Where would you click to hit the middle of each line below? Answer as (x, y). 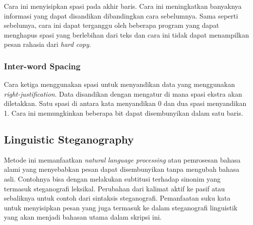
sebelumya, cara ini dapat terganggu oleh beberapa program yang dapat (112, 25)
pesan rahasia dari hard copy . (47, 44)
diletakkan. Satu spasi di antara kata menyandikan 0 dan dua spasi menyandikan (125, 103)
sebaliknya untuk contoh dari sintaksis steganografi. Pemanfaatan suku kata (117, 198)
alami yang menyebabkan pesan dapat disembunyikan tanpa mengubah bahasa (122, 169)
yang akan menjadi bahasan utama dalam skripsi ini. (83, 217)
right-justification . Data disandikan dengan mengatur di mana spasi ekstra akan (123, 93)
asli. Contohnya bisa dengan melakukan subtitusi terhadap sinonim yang (112, 178)
